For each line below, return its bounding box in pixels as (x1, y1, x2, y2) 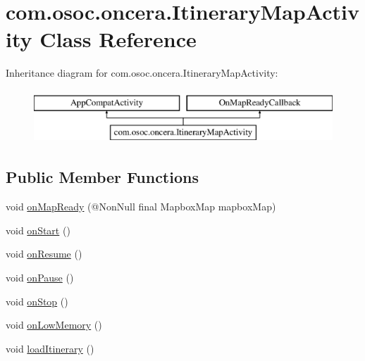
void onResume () (6, 246, 82, 261)
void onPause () (6, 270, 74, 285)
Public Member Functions (6, 166, 199, 188)
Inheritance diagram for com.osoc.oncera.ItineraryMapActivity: (6, 65, 278, 80)
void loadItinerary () (6, 341, 94, 355)
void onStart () (6, 222, 70, 237)
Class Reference (39, 25, 197, 53)
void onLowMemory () (6, 317, 102, 332)
